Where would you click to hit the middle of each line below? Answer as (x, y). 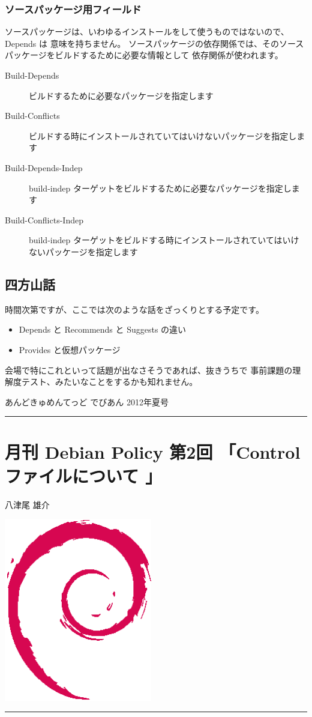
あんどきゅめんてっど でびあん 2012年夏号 (87, 401)
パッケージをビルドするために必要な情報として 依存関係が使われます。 (144, 55)
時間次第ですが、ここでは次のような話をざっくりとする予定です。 (134, 309)
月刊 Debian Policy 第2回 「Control (153, 452)
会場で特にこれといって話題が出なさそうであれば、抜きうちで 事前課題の (149, 370)
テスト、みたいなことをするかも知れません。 (109, 382)
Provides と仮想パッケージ (70, 349)
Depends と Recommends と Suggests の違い (103, 329)
